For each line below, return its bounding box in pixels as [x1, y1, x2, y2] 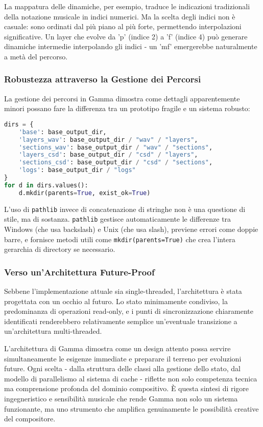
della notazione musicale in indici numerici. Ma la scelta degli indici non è [4, 11, 235, 22]
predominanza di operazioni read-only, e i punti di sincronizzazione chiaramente [4, 306, 253, 316]
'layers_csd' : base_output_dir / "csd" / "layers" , [18, 151, 198, 159]
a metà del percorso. [4, 51, 68, 61]
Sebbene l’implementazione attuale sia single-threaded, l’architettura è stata [4, 286, 242, 296]
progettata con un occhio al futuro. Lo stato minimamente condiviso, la [4, 295, 228, 306]
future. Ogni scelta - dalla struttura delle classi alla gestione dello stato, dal [4, 363, 241, 374]
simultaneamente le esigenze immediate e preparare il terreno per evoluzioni [4, 353, 242, 364]
